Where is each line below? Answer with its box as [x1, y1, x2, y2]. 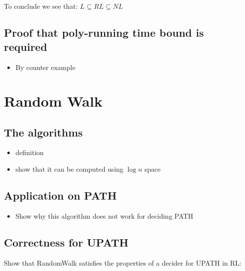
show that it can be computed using [15, 163, 124, 174]
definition [15, 147, 44, 158]
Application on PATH [4, 187, 117, 203]
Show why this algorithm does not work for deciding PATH [15, 210, 194, 221]
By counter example [15, 62, 76, 72]
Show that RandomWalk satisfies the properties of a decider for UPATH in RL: [4, 257, 242, 268]
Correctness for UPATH [4, 234, 129, 249]
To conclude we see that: [4, 1, 78, 11]
